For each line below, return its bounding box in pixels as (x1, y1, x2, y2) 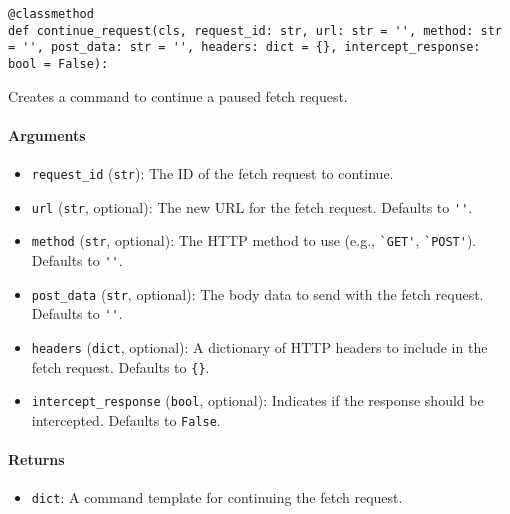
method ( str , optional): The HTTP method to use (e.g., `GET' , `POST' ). (31, 230, 477, 251)
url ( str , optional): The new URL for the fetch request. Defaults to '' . (31, 196, 473, 217)
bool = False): (8, 56, 109, 71)
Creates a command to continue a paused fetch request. (8, 85, 348, 106)
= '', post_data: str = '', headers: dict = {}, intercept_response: (8, 40, 481, 55)
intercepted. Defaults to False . (31, 409, 221, 430)
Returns (8, 449, 65, 470)
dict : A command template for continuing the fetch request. (31, 487, 403, 508)
